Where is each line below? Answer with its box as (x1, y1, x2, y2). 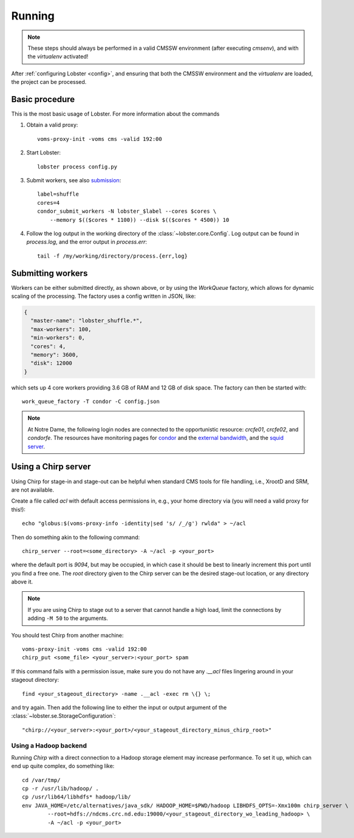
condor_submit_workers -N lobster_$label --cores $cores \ (37, 208, 217, 215)
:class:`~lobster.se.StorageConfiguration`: (11, 712, 116, 720)
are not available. (11, 486, 55, 493)
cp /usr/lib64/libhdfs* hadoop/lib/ (22, 794, 131, 800)
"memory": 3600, (30, 351, 79, 358)
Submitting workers (11, 268, 88, 278)
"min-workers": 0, (30, 334, 85, 342)
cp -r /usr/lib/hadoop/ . (22, 785, 100, 792)
